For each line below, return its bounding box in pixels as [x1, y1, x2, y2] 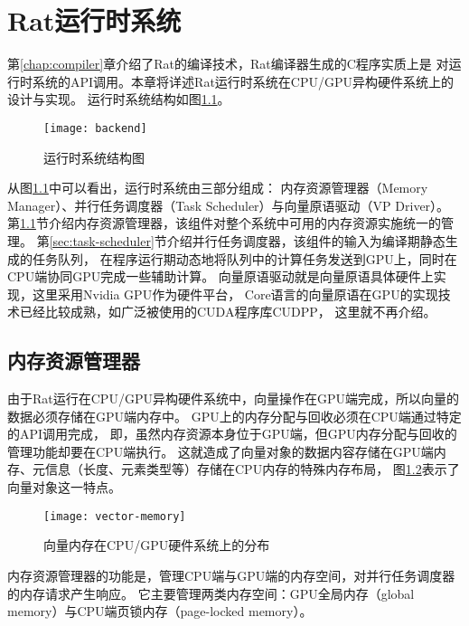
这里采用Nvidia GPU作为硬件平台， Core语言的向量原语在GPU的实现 [32, 284, 438, 303]
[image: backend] [43, 121, 147, 135]
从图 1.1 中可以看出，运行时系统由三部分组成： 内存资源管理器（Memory [7, 178, 428, 197]
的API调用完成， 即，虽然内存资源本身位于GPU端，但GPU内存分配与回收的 [7, 424, 457, 443]
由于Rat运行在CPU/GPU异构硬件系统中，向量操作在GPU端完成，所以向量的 [7, 389, 459, 408]
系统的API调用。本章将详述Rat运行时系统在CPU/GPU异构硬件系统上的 [32, 71, 455, 90]
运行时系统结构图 [43, 147, 145, 166]
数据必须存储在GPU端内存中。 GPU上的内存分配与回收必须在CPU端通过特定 [7, 406, 462, 425]
